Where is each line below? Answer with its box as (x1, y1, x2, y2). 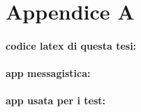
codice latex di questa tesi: (6, 38, 137, 52)
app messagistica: (6, 66, 91, 80)
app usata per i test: (6, 93, 105, 108)
